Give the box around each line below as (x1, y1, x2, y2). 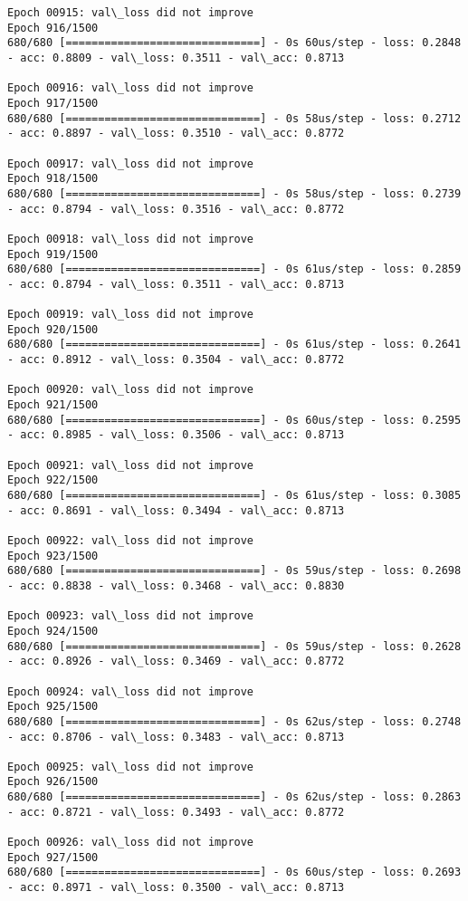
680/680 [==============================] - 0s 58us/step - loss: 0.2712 (7, 111, 462, 125)
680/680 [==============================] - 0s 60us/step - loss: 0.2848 (7, 36, 462, 50)
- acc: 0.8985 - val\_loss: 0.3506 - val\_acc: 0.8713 (7, 428, 345, 442)
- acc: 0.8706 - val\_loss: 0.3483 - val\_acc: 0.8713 (7, 730, 345, 743)
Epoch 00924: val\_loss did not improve (7, 685, 254, 698)
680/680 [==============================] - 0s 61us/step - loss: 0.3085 (7, 489, 462, 502)
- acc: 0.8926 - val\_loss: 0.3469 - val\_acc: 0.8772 (7, 655, 345, 668)
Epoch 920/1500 (7, 322, 99, 336)
